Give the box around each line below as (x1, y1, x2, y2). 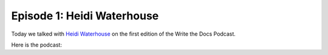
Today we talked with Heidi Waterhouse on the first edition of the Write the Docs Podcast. (11, 30, 236, 37)
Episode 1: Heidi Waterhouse (11, 9, 159, 22)
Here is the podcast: (11, 41, 62, 48)
